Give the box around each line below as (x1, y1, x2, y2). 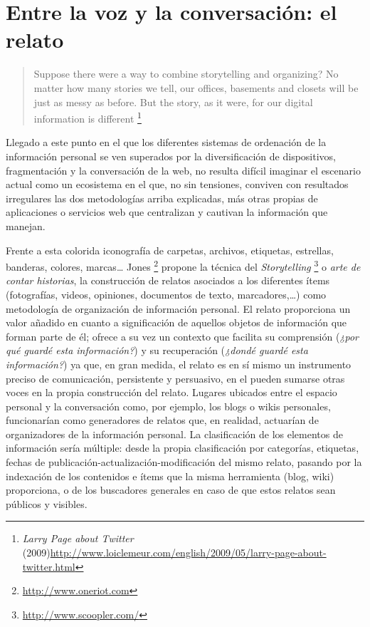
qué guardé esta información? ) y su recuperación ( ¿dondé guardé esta (6, 343, 308, 358)
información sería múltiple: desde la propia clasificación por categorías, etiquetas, (6, 440, 359, 455)
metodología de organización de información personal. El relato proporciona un (6, 301, 351, 316)
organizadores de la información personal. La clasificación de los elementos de (6, 426, 343, 441)
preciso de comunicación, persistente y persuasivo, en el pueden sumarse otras (6, 370, 345, 385)
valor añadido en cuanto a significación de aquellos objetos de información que (6, 315, 347, 330)
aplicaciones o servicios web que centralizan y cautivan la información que (6, 204, 328, 219)
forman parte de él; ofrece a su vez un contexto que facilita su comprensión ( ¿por (6, 328, 359, 343)
